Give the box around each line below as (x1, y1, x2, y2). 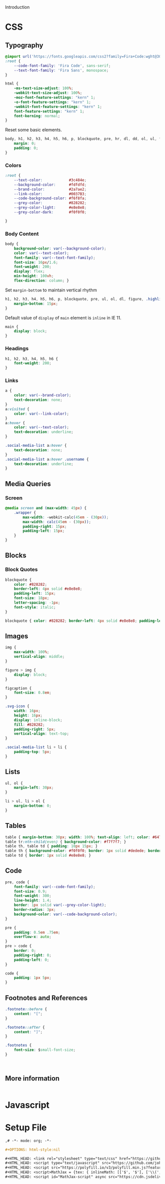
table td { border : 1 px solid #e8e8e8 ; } (5, 853, 91, 858)
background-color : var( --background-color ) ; (14, 246, 107, 251)
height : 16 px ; (14, 713, 43, 718)
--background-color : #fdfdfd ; (14, 182, 87, 187)
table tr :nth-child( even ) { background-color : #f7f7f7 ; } (5, 839, 126, 844)
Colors (5, 162, 22, 169)
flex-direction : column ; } (14, 278, 69, 283)
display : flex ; (14, 269, 45, 274)
